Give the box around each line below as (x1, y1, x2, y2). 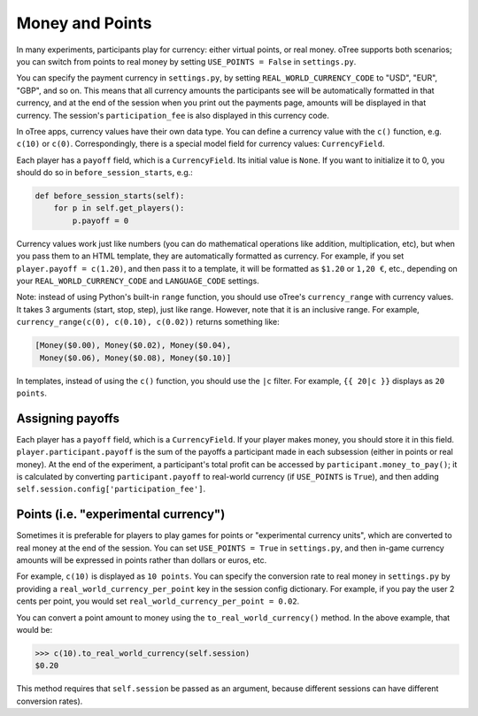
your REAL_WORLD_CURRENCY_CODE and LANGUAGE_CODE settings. (16, 275, 260, 286)
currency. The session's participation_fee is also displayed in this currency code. (16, 110, 329, 120)
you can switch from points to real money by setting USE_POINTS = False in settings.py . (16, 56, 357, 66)
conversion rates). (16, 696, 83, 706)
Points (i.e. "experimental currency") (16, 507, 226, 522)
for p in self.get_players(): (53, 204, 185, 213)
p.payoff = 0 (72, 215, 129, 226)
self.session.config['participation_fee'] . (16, 483, 206, 495)
